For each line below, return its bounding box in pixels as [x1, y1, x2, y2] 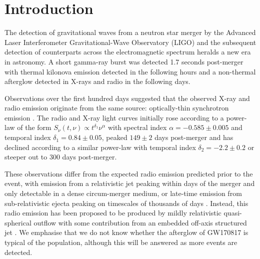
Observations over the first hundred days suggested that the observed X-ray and [4, 92, 250, 103]
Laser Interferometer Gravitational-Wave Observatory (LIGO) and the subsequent [4, 36, 256, 47]
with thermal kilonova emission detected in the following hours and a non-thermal [4, 66, 256, 76]
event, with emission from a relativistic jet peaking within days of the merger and [4, 178, 255, 188]
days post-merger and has [154, 132, 233, 142]
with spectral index [107, 122, 167, 132]
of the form [17, 122, 51, 132]
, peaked [101, 132, 127, 142]
